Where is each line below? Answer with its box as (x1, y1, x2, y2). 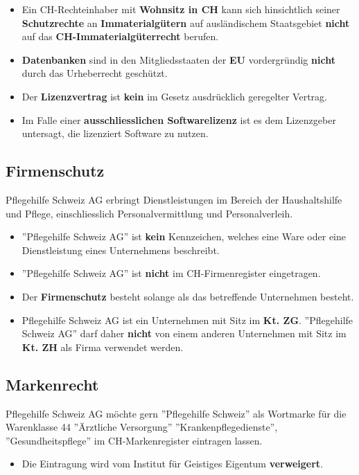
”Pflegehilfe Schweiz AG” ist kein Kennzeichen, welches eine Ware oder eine (21, 229, 346, 244)
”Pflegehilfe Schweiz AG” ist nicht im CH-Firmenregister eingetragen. (21, 266, 321, 280)
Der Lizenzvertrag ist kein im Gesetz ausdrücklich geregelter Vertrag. (21, 89, 327, 103)
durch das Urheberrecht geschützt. (21, 66, 168, 80)
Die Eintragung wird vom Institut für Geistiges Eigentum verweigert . (21, 456, 324, 471)
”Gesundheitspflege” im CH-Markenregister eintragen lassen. (6, 433, 263, 447)
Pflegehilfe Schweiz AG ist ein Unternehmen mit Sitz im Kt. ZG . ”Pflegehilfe (21, 312, 353, 327)
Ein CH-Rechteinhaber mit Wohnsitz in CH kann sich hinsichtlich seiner (21, 2, 340, 16)
